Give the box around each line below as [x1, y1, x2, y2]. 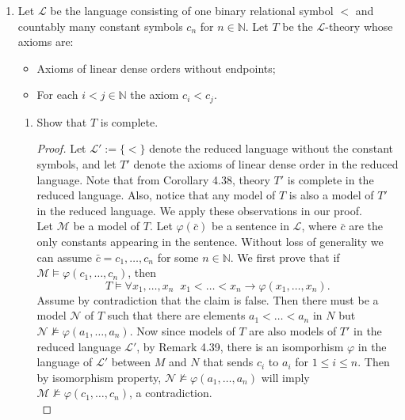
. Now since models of [129, 322, 235, 339]
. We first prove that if [230, 248, 340, 265]
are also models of [249, 322, 337, 339]
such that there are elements [107, 307, 246, 324]
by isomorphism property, [36, 369, 162, 385]
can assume [36, 248, 92, 265]
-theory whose [325, 17, 393, 34]
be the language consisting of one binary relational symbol [50, 2, 334, 18]
